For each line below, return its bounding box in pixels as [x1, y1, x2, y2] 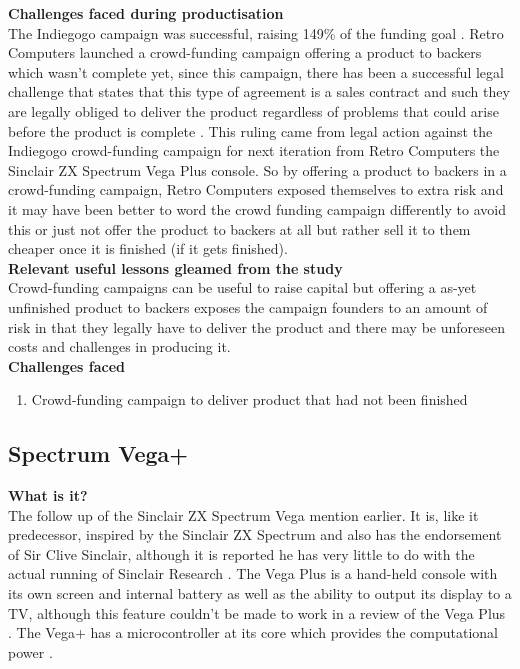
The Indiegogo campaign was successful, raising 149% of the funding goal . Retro [8, 22, 504, 43]
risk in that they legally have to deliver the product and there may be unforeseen [8, 316, 505, 337]
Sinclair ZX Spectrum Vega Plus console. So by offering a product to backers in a [8, 159, 507, 180]
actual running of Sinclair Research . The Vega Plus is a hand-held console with [8, 563, 498, 584]
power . [8, 641, 53, 662]
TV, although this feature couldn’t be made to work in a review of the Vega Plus [8, 602, 506, 623]
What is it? [8, 485, 88, 506]
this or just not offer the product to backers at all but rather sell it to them [8, 218, 471, 239]
